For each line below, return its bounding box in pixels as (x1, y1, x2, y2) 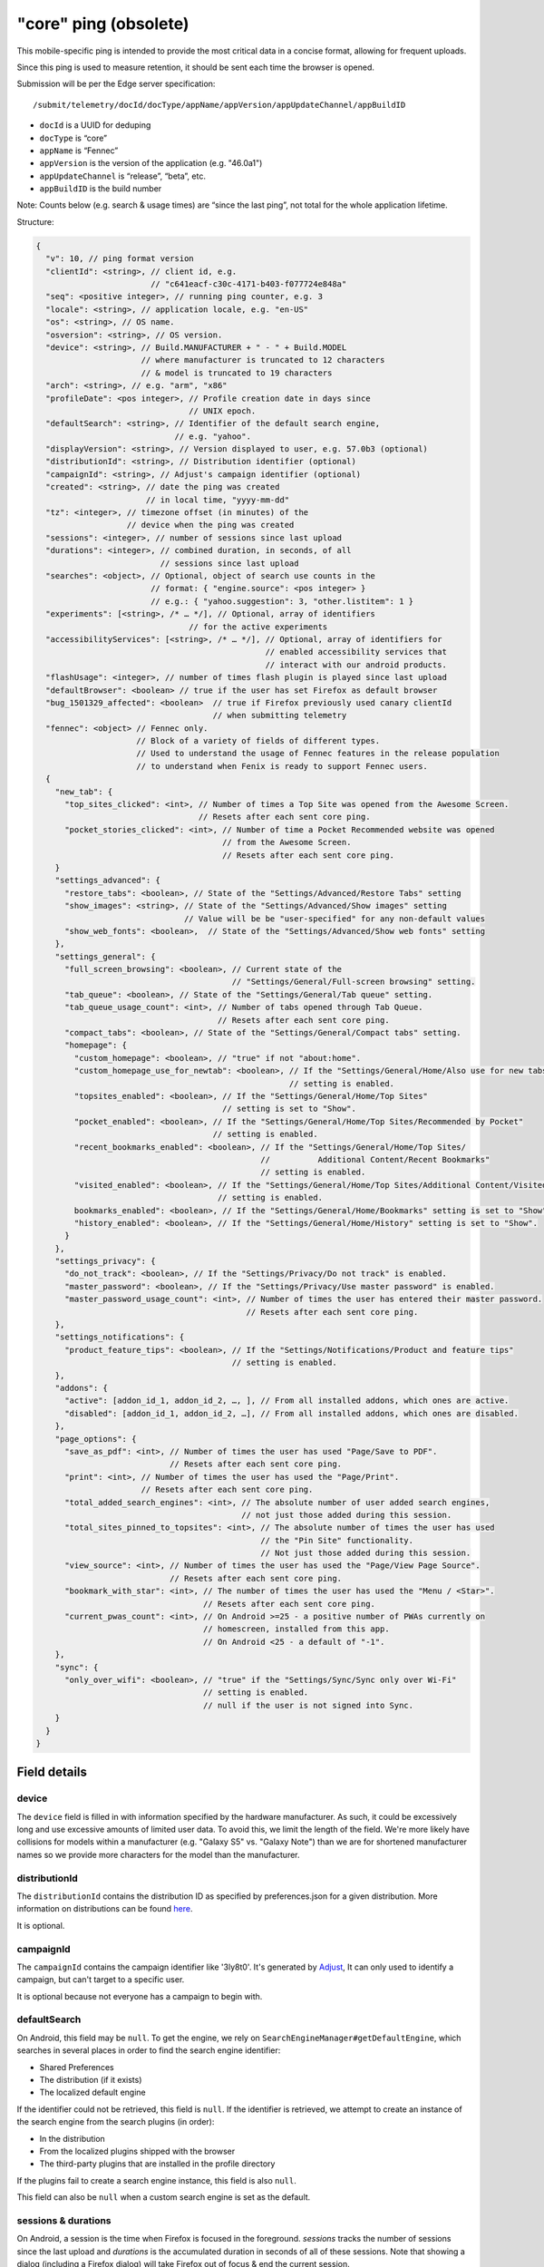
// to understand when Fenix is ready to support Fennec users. (136, 761, 428, 771)
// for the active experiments (189, 621, 328, 632)
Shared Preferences (39, 2061, 114, 2072)
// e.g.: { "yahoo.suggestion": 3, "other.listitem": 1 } (150, 596, 414, 607)
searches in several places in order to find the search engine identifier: (16, 2045, 281, 2056)
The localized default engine (39, 2087, 146, 2098)
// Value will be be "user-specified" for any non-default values (183, 913, 485, 924)
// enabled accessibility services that (265, 647, 448, 657)
